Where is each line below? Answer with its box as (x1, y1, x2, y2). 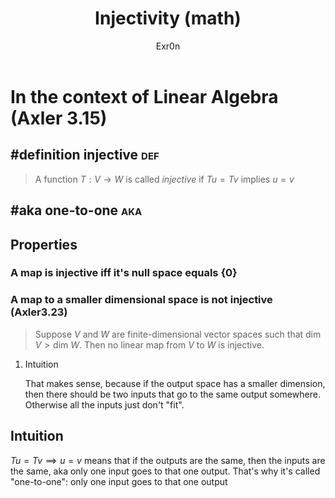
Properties (10, 236, 78, 253)
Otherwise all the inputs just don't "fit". (24, 398, 185, 411)
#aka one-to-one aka (10, 202, 143, 219)
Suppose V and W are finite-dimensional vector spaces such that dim (34, 328, 322, 340)
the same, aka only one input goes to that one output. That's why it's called (10, 465, 321, 477)
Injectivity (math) (94, 7, 242, 30)
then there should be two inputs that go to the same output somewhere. (24, 388, 321, 400)
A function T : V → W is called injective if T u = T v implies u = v (34, 173, 295, 185)
